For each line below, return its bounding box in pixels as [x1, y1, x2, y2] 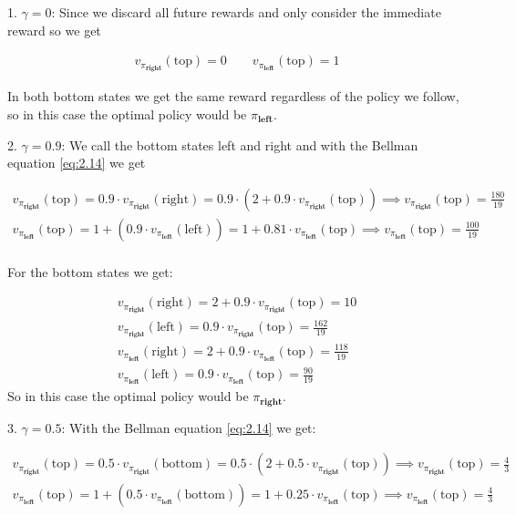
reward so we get [7, 20, 101, 39]
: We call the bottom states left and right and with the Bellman [61, 135, 418, 154]
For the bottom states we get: [7, 262, 173, 281]
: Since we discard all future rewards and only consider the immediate [51, 3, 441, 21]
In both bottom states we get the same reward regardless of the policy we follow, [7, 87, 459, 106]
